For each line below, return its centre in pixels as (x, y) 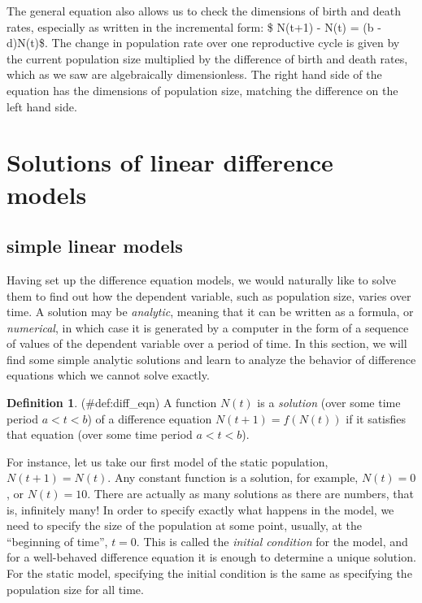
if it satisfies (376, 418)
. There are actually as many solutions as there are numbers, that (251, 494)
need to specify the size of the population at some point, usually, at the (185, 525)
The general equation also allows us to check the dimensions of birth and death (204, 11)
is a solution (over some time (329, 403)
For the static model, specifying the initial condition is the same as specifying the (209, 573)
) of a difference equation (150, 418)
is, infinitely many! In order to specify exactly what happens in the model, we (200, 509)
